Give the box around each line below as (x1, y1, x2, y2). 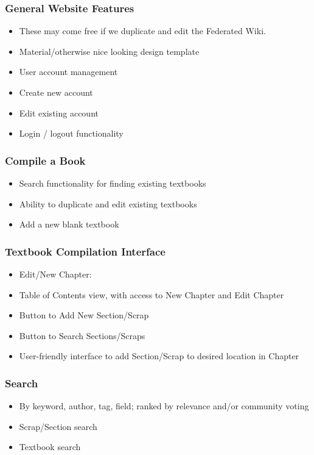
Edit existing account (19, 106, 99, 119)
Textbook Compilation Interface (5, 243, 166, 259)
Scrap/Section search (19, 420, 97, 432)
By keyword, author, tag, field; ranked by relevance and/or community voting (19, 399, 309, 412)
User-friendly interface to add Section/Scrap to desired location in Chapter (19, 349, 299, 362)
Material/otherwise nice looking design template (19, 45, 200, 57)
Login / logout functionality (19, 127, 124, 140)
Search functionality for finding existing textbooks (19, 177, 206, 189)
